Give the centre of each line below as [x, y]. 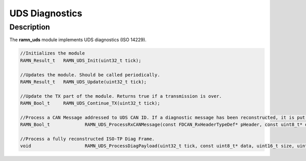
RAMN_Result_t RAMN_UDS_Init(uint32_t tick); [81, 60]
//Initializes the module [53, 53]
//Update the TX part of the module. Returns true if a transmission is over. [121, 96]
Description [30, 27]
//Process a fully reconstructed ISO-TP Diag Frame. [87, 139]
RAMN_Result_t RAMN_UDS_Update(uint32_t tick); [83, 82]
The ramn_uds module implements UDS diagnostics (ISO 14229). [78, 40]
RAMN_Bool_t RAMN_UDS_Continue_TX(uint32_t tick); [90, 103]
